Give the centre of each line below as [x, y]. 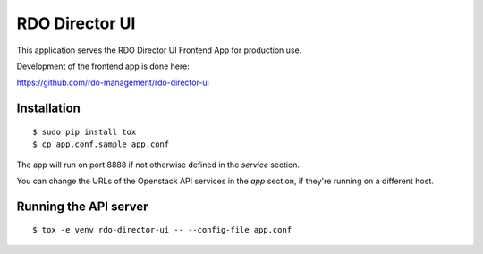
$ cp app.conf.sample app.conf [101, 144]
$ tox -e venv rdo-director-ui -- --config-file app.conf [162, 230]
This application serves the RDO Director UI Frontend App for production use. [159, 50]
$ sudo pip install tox [85, 131]
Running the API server [82, 206]
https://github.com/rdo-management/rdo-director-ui [113, 83]
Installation [48, 109]
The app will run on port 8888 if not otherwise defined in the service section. [158, 165]
